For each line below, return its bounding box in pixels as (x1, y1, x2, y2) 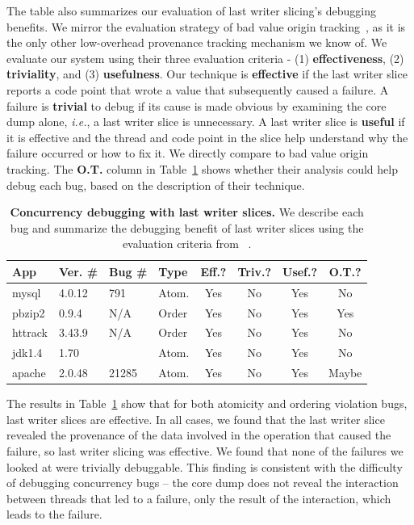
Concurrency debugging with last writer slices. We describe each (10, 204, 364, 220)
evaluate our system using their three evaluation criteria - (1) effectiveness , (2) (6, 49, 404, 66)
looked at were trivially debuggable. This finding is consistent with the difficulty (6, 458, 403, 475)
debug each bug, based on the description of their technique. (6, 176, 305, 193)
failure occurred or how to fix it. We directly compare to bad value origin (6, 145, 369, 162)
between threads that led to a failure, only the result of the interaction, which (6, 489, 391, 506)
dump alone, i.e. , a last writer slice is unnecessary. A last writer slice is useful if (6, 113, 405, 130)
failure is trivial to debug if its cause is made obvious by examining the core (6, 97, 387, 114)
